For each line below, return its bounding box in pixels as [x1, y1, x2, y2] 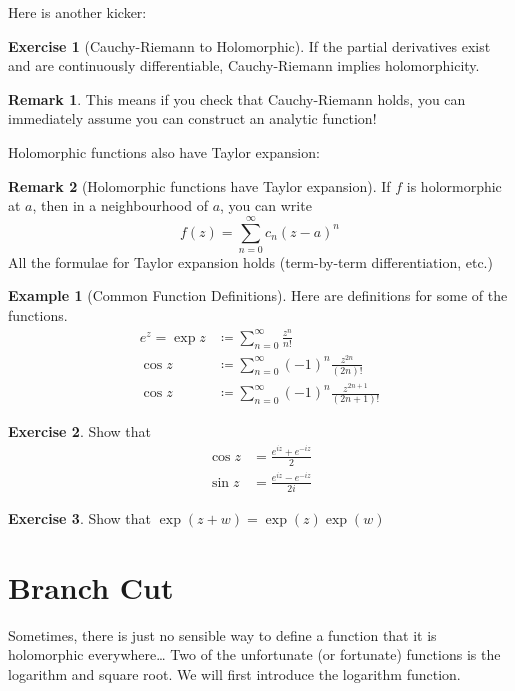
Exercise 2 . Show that [8, 421, 152, 442]
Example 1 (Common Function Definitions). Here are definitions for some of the [8, 285, 508, 306]
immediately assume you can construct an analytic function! [8, 108, 377, 129]
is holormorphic [406, 175, 502, 196]
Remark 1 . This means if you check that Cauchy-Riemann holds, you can [8, 88, 466, 109]
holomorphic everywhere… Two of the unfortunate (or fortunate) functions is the [8, 644, 501, 665]
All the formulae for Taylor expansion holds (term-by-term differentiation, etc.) [8, 251, 493, 272]
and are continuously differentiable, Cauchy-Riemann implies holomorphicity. [8, 55, 480, 76]
